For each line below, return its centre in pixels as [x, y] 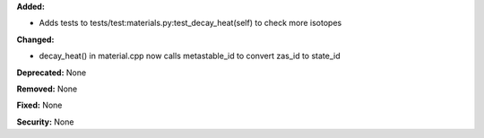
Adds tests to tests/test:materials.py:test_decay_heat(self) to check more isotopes [190, 23]
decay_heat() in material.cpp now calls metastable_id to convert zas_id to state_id [190, 56]
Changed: [35, 39]
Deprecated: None [52, 73]
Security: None [45, 122]
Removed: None [47, 89]
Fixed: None [39, 105]
